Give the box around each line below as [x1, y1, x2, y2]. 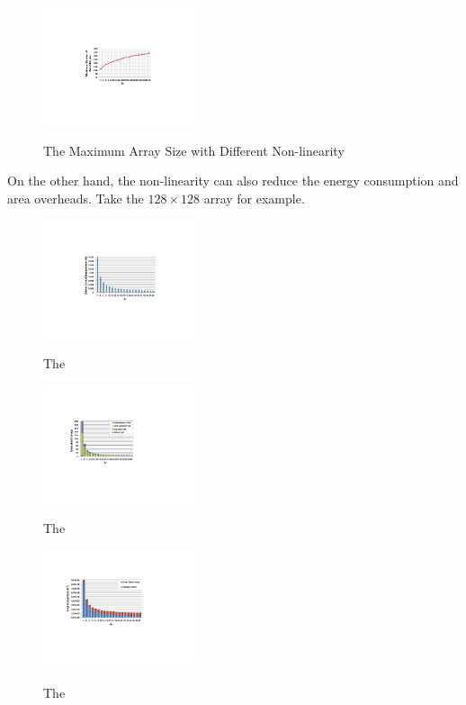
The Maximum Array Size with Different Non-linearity [43, 140, 345, 159]
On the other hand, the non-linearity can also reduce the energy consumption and [7, 171, 459, 190]
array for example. [203, 188, 305, 207]
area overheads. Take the [7, 188, 144, 207]
